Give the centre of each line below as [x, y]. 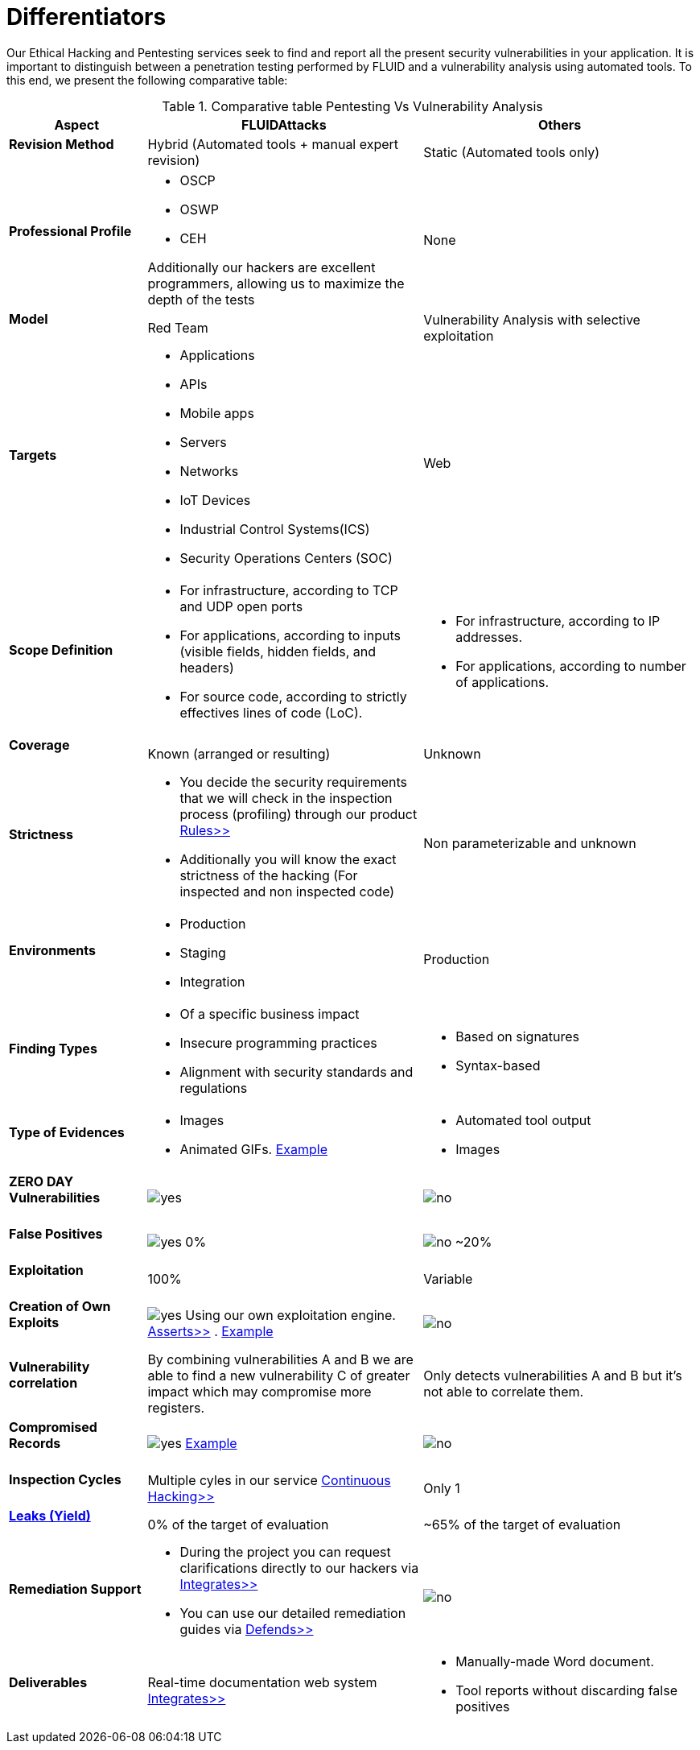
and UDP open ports [241, 607]
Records [35, 1443]
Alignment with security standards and [296, 1072]
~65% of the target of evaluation [522, 1524]
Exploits [34, 1323]
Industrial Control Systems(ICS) [275, 530]
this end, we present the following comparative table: [147, 80]
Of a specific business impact [270, 1014]
